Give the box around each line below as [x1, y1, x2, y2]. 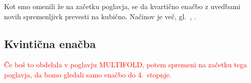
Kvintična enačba [4, 35, 96, 51]
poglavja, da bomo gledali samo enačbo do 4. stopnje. [4, 69, 172, 79]
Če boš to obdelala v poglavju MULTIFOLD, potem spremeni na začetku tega [4, 59, 247, 70]
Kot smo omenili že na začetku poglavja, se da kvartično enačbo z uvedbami [4, 1, 241, 11]
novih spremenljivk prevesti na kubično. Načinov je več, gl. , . [4, 11, 196, 21]
